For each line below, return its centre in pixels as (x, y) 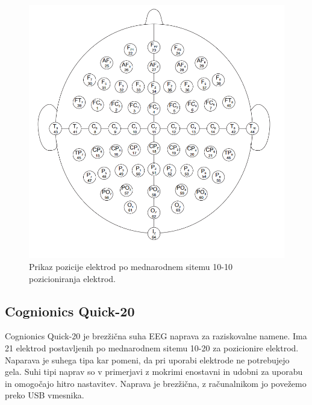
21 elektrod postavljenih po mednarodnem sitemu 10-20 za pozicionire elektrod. (152, 347)
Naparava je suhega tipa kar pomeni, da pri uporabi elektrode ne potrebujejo (147, 359)
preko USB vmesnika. (45, 395)
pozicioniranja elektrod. (73, 278)
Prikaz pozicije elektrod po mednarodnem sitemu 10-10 (131, 266)
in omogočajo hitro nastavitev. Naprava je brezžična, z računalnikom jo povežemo (156, 383)
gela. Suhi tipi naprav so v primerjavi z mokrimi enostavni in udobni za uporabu (154, 372)
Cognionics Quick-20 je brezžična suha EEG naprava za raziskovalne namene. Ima (156, 336)
